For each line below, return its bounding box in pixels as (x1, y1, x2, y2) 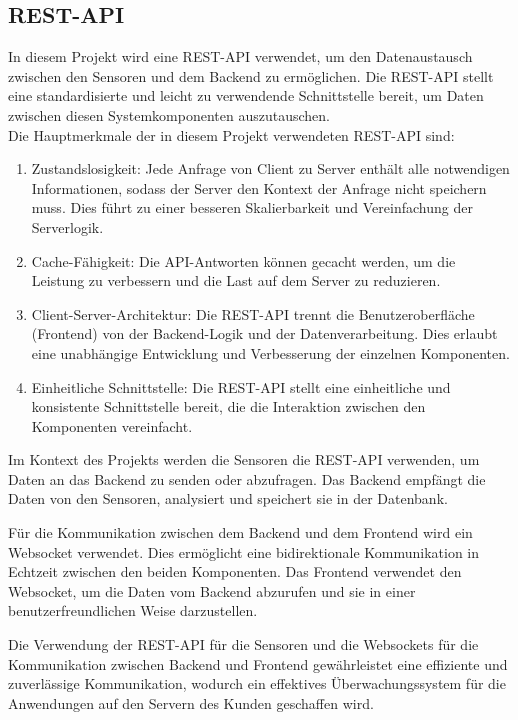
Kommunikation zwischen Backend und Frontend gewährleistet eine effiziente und (8, 653, 508, 674)
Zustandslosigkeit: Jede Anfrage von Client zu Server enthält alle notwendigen (31, 158, 510, 179)
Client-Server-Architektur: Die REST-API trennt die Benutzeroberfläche (31, 303, 475, 324)
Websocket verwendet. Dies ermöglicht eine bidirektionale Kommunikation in (8, 541, 480, 562)
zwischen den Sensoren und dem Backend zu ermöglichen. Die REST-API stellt (8, 65, 494, 86)
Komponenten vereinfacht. (31, 415, 193, 436)
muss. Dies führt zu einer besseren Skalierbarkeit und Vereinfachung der (31, 197, 473, 218)
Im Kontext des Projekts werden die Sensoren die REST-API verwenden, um (8, 449, 480, 470)
